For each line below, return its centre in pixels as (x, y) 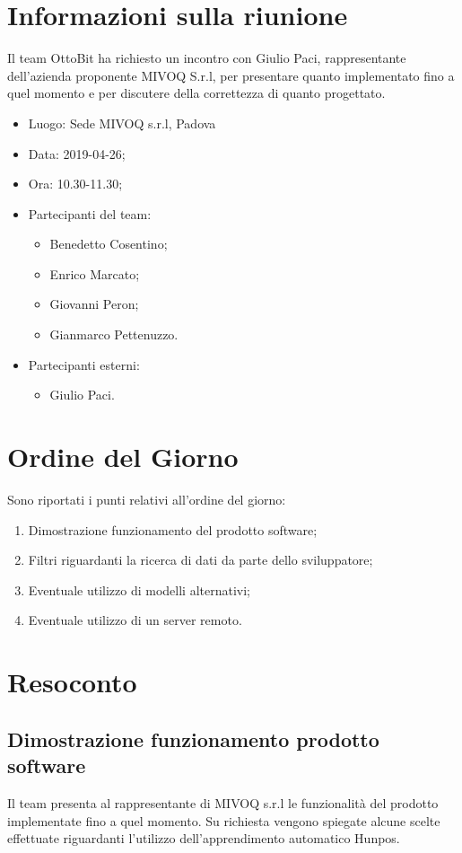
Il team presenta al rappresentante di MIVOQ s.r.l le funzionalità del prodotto (223, 802)
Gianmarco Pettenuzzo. (114, 334)
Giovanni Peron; (94, 304)
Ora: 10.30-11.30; (75, 184)
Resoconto (72, 682)
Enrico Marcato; (95, 273)
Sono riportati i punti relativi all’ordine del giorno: (147, 499)
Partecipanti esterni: (84, 364)
